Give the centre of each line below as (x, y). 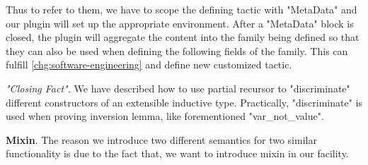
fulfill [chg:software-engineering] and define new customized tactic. (149, 65)
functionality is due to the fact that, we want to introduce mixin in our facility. (177, 153)
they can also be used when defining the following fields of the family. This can (177, 50)
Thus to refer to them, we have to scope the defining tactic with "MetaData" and (182, 9)
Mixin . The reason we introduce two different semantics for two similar (161, 139)
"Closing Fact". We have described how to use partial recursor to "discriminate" (178, 88)
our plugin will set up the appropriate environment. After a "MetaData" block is (180, 23)
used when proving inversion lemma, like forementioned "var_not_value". (165, 116)
